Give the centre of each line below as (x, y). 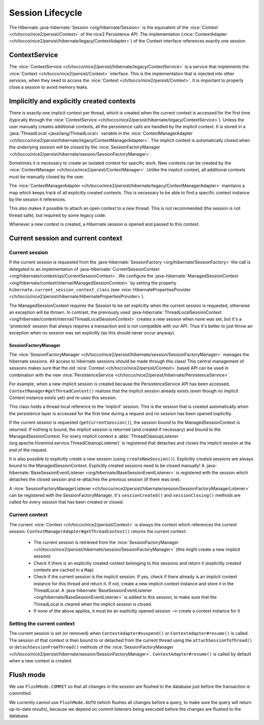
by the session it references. (38, 199)
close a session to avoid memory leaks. (49, 87)
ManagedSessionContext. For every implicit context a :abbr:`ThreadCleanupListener (94, 436)
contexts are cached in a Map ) (64, 570)
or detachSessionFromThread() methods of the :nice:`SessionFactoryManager (91, 647)
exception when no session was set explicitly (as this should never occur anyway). (92, 333)
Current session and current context (66, 238)
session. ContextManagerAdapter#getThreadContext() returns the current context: (98, 531)
